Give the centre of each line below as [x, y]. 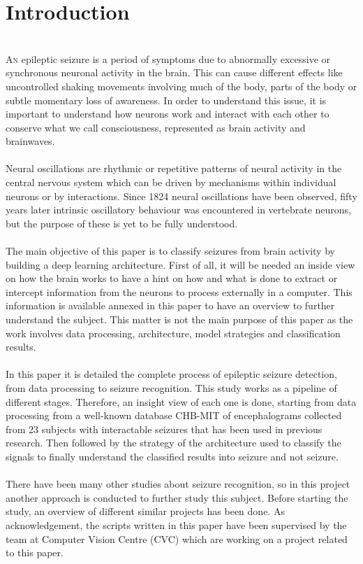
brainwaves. [30, 141]
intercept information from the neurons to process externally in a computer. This [179, 291]
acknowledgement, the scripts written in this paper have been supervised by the [176, 524]
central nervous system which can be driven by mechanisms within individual [171, 182]
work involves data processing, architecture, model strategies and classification [173, 333]
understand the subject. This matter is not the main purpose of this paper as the [179, 319]
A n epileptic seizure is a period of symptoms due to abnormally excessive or [168, 58]
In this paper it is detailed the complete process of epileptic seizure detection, [171, 374]
